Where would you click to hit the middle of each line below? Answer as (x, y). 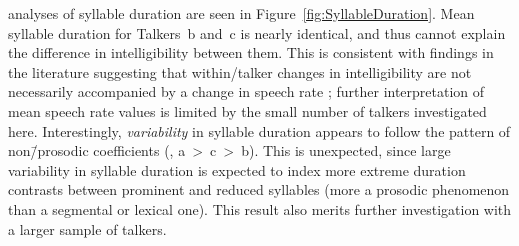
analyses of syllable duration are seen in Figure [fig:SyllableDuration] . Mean (241, 13)
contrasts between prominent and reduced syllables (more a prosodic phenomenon (259, 189)
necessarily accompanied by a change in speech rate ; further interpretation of (246, 91)
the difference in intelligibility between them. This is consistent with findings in (251, 52)
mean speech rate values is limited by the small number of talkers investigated (247, 110)
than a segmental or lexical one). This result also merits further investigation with (260, 208)
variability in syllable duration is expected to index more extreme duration (237, 169)
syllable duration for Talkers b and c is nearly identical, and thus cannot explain (257, 32)
